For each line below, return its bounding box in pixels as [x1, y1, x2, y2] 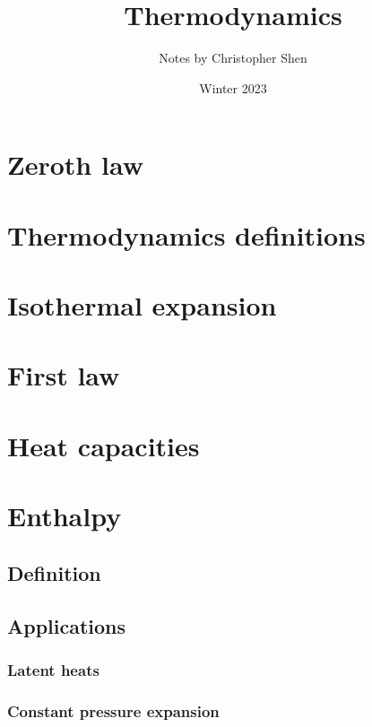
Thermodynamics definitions [7, 216, 366, 253]
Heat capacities [7, 427, 200, 463]
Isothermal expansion [7, 287, 277, 324]
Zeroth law [7, 146, 143, 183]
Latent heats [7, 658, 99, 680]
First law [7, 357, 120, 394]
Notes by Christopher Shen [159, 48, 307, 67]
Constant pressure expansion [7, 699, 220, 722]
